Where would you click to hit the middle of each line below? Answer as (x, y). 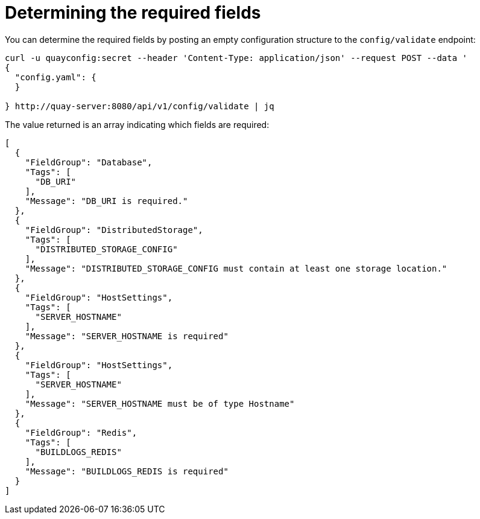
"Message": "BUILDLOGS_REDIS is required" (127, 471)
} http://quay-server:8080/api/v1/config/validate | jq (140, 106)
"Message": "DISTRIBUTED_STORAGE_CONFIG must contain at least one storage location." (236, 268)
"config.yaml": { (55, 77)
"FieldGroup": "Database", (89, 162)
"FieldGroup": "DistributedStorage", (114, 230)
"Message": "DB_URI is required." (106, 201)
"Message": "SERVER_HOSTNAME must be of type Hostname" (160, 403)
